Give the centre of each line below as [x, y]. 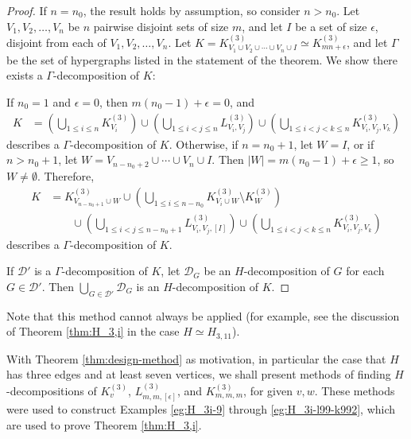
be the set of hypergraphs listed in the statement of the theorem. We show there [202, 59]
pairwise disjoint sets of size [161, 26]
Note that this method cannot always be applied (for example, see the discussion [203, 315]
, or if [361, 144]
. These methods [355, 390]
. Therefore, [66, 176]
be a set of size [331, 26]
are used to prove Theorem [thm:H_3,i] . [104, 424]
